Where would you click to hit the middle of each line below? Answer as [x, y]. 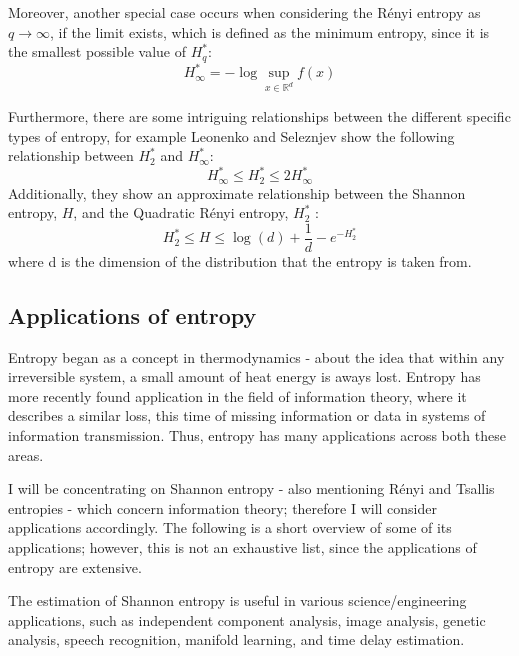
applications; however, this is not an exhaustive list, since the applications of [242, 547]
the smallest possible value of [97, 51]
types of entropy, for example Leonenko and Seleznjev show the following [231, 135]
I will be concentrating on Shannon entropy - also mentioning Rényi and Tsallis [251, 488]
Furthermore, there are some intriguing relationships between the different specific [259, 115]
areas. [26, 454]
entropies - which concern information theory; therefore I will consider [222, 507]
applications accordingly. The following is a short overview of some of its [230, 527]
